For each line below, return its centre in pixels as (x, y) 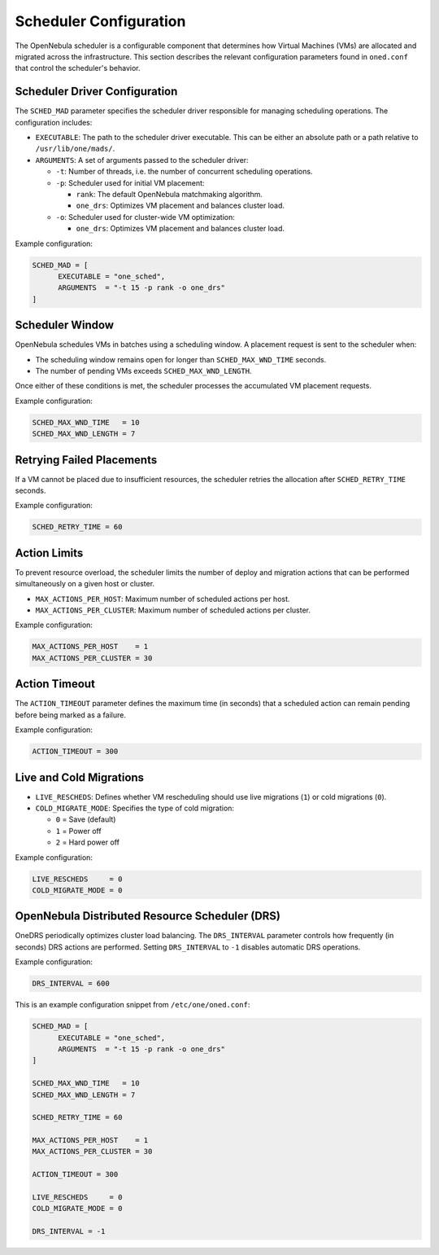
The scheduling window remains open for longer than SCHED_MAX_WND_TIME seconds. (181, 359)
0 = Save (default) (86, 819)
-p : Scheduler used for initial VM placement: (130, 182)
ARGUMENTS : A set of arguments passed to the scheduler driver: (142, 160)
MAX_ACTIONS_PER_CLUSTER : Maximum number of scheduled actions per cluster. (173, 610)
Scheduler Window (64, 325)
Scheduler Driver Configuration (96, 92)
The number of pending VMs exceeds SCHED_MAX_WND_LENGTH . (143, 371)
